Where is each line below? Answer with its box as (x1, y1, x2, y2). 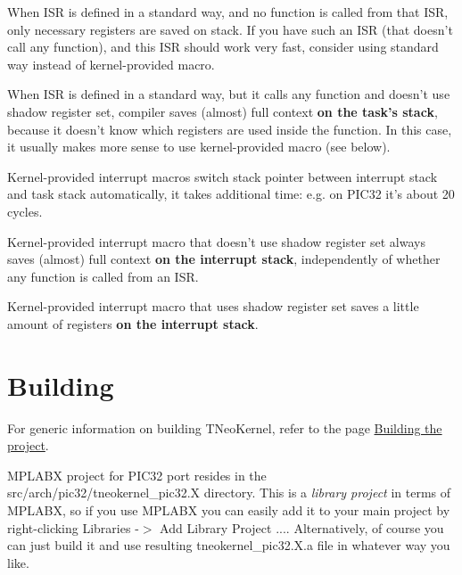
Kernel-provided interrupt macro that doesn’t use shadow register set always (7, 232, 425, 251)
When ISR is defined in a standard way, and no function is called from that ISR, (7, 3, 449, 21)
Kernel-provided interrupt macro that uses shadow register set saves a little (7, 297, 419, 316)
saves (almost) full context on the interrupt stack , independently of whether (7, 250, 441, 268)
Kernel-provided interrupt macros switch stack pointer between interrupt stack (7, 167, 438, 185)
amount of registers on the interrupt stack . (7, 314, 259, 333)
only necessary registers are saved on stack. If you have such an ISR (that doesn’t (7, 20, 453, 38)
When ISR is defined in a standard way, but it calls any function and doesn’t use (7, 85, 450, 103)
